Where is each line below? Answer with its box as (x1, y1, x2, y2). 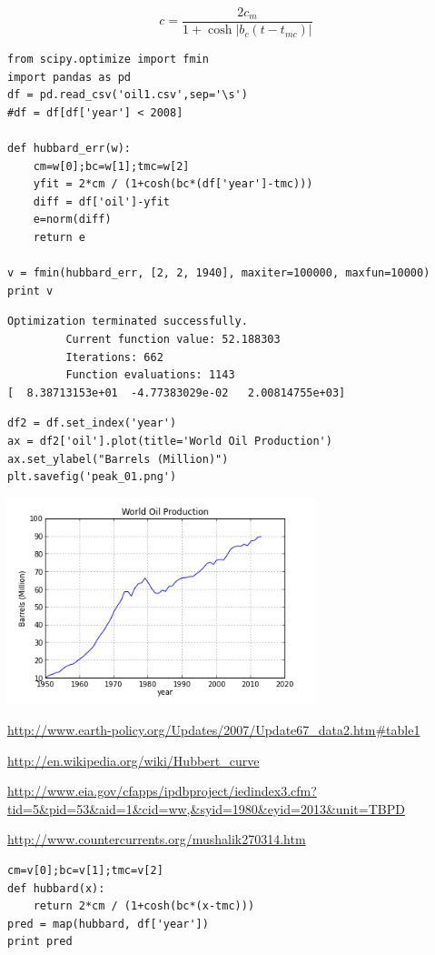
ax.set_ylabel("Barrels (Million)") (7, 452, 229, 466)
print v (7, 284, 54, 297)
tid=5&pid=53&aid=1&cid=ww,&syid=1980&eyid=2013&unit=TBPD (7, 799, 405, 818)
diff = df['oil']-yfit (33, 195, 170, 208)
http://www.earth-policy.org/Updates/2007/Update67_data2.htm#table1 (7, 720, 420, 739)
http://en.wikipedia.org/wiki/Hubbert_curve (7, 750, 260, 769)
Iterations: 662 (65, 350, 163, 364)
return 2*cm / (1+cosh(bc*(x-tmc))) (33, 900, 255, 913)
